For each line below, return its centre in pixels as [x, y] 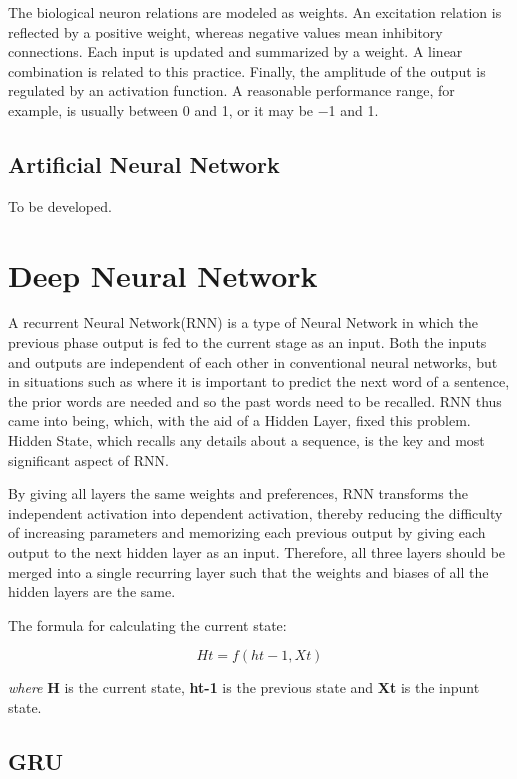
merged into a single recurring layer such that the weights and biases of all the [248, 571]
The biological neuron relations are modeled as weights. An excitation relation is [255, 12]
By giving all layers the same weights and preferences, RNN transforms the [238, 493]
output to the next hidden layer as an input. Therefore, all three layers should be [257, 552]
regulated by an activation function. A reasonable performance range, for [231, 90]
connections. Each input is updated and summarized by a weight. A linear [235, 51]
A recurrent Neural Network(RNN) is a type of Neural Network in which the [243, 322]
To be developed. [60, 205]
